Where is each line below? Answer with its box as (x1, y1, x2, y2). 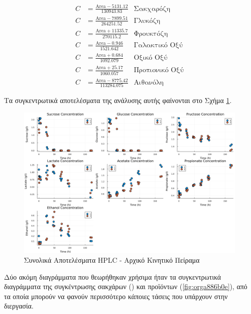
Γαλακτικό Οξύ (133, 42, 183, 49)
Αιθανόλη (133, 79, 164, 87)
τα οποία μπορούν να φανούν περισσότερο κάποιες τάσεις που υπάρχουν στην (4, 291, 228, 301)
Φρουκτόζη (133, 30, 168, 37)
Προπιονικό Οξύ (133, 67, 184, 74)
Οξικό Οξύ (133, 54, 168, 62)
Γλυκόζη (133, 17, 160, 24)
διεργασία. (4, 301, 34, 311)
